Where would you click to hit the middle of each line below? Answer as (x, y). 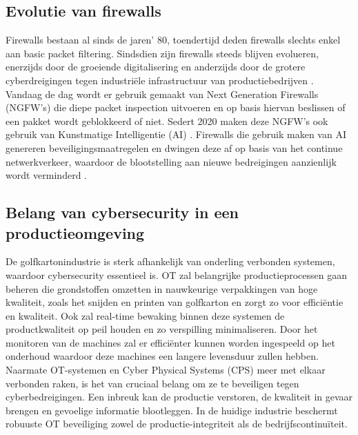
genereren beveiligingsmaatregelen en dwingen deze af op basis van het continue (174, 147)
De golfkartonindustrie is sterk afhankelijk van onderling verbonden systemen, (170, 261)
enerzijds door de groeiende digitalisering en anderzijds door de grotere (156, 67)
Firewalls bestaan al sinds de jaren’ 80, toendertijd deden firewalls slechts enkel (173, 40)
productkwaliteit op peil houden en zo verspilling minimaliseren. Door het (162, 329)
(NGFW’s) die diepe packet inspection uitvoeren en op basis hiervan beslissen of (176, 107)
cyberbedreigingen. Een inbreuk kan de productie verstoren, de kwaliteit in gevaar (179, 397)
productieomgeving (75, 232)
